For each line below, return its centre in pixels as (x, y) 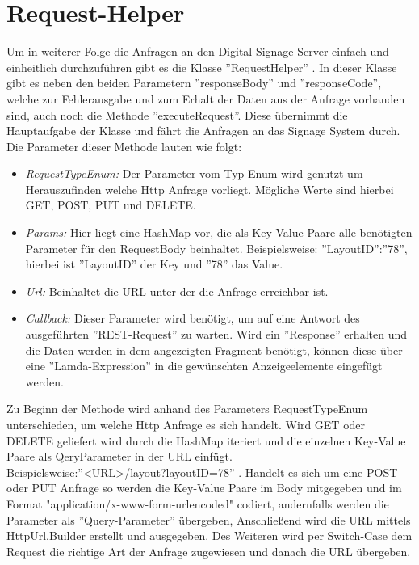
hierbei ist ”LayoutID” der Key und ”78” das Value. (154, 264)
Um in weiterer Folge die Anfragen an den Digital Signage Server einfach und (198, 51)
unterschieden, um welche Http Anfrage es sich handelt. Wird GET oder (186, 424)
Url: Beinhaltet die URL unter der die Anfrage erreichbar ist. (177, 291)
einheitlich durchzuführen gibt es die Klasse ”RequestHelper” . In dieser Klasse (202, 67)
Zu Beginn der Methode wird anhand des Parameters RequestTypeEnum (187, 409)
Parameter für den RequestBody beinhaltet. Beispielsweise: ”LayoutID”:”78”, (216, 248)
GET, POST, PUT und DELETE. (111, 205)
